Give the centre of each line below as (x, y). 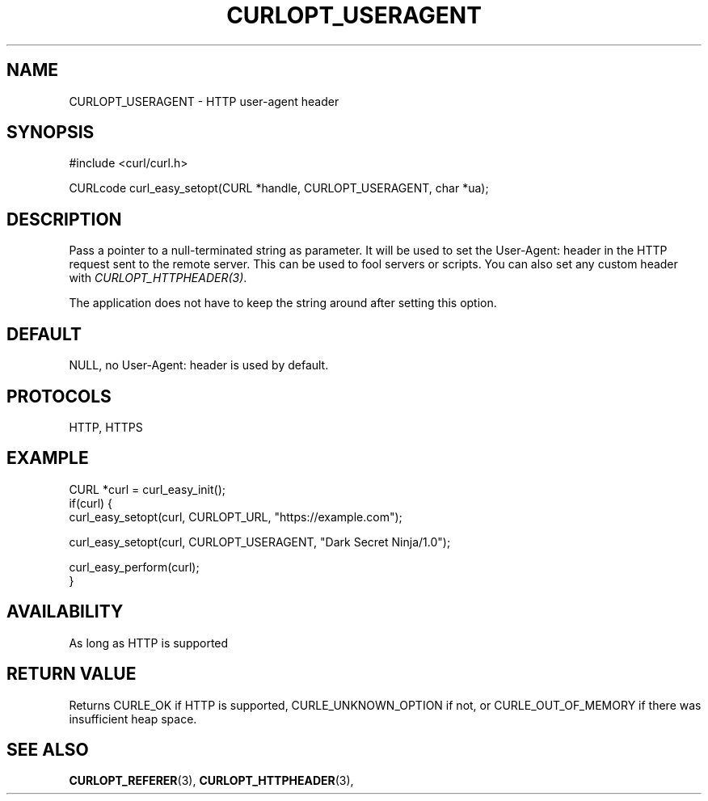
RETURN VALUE (72, 674)
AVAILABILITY (65, 612)
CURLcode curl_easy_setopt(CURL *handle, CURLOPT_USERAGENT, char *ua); (279, 188)
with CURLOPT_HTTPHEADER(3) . (158, 278)
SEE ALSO (48, 749)
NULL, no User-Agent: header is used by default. (199, 365)
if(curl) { (91, 503)
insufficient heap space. (133, 719)
